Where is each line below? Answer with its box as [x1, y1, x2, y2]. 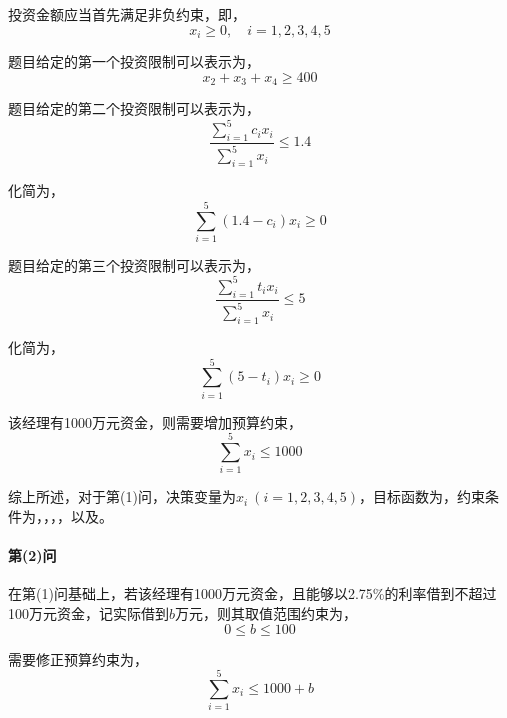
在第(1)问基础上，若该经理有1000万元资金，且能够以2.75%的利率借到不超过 [8, 583, 497, 604]
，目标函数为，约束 [359, 486, 486, 507]
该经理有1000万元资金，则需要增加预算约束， [8, 411, 302, 432]
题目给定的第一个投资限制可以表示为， [8, 51, 260, 72]
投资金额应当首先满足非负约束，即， [8, 4, 246, 24]
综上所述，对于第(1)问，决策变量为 [8, 486, 236, 507]
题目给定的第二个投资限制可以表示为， [8, 98, 260, 119]
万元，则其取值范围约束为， [175, 602, 358, 623]
